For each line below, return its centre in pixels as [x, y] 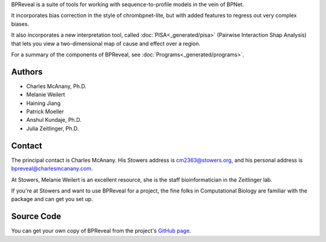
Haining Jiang [43, 103]
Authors [27, 72]
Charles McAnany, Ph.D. [56, 86]
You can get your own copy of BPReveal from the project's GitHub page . [101, 231]
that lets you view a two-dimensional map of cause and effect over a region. [106, 43]
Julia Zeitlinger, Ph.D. [53, 128]
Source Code [36, 216]
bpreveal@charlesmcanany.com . [52, 168]
